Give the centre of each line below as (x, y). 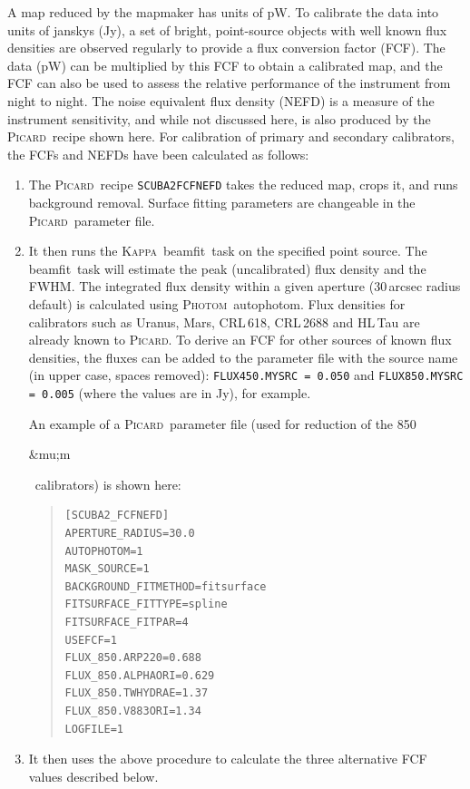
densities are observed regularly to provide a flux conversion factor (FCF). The (226, 48)
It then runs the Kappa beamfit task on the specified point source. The (228, 251)
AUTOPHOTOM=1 (104, 551)
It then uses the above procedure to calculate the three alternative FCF (228, 759)
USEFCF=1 (91, 640)
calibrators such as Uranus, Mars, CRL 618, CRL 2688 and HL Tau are (224, 321)
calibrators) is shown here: (108, 484)
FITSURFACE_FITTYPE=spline (146, 604)
